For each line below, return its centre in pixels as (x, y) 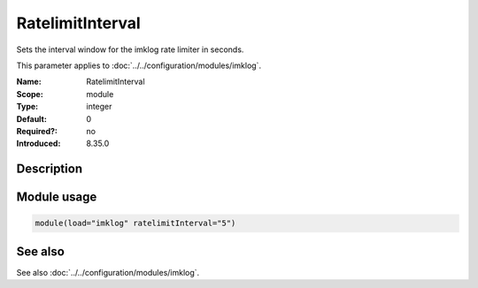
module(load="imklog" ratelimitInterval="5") (135, 224)
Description (50, 169)
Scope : (30, 94)
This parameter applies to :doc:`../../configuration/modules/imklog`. (139, 65)
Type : (27, 107)
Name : (29, 82)
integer (99, 107)
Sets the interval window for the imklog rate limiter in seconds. (130, 49)
